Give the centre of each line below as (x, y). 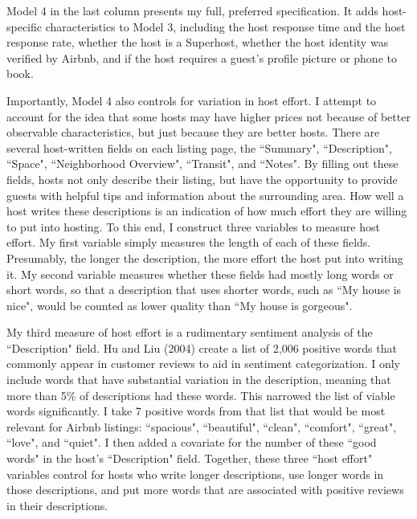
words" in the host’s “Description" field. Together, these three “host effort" (190, 458)
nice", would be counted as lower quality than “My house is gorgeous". (180, 305)
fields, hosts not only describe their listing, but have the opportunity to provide (202, 179)
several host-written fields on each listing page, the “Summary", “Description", (199, 147)
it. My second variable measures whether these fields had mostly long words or (200, 274)
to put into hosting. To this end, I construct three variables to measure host (193, 226)
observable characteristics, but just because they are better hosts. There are (193, 132)
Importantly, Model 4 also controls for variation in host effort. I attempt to (192, 100)
